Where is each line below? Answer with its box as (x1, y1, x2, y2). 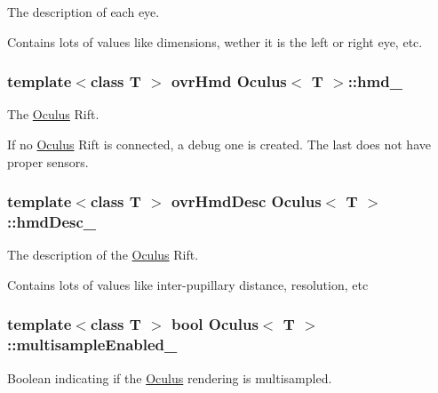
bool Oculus (171, 313, 259, 335)
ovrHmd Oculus (171, 70, 287, 92)
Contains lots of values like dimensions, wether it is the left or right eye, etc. (7, 32, 423, 51)
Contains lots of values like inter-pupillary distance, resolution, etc (7, 275, 369, 293)
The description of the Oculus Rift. (7, 245, 199, 264)
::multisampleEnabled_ (7, 333, 178, 356)
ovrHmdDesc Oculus (171, 190, 322, 213)
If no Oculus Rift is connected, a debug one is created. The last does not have (7, 135, 431, 153)
